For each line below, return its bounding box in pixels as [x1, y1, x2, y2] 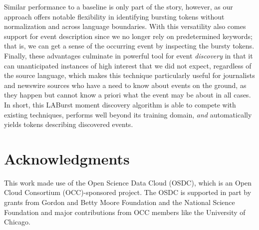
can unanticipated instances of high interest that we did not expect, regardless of [4, 60, 252, 70]
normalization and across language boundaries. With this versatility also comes [4, 21, 246, 31]
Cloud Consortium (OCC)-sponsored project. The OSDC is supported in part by [4, 187, 252, 197]
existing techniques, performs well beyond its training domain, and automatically [4, 109, 252, 119]
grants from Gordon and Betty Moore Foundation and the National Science [4, 197, 235, 207]
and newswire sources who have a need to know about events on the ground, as [4, 79, 247, 90]
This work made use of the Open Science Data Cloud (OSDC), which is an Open [4, 177, 252, 187]
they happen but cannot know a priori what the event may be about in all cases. [4, 89, 251, 100]
